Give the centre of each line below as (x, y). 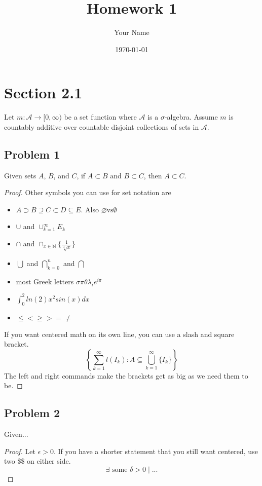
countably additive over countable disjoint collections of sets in (102, 126)
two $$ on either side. (38, 461)
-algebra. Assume (191, 117)
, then (153, 175)
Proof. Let (20, 451)
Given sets (20, 175)
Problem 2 (32, 413)
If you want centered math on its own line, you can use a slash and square (119, 334)
